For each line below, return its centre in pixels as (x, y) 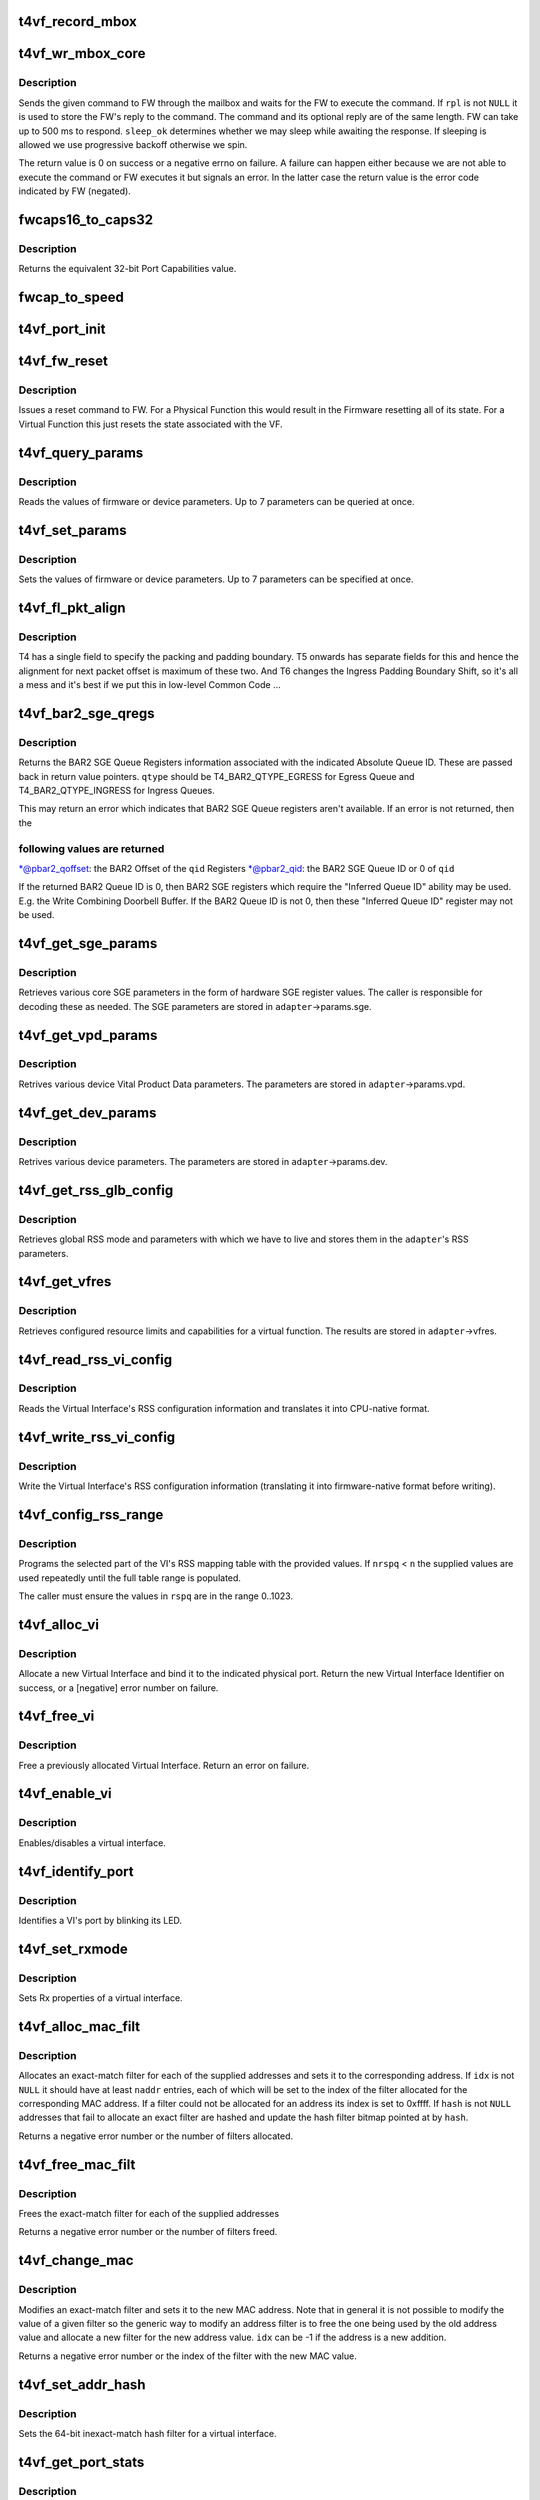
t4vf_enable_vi (65, 1793)
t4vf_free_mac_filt (77, 2164)
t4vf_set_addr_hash (82, 2384)
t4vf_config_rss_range (91, 1514)
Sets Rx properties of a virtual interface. (101, 1998)
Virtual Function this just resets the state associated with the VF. (151, 424)
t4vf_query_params (81, 452)
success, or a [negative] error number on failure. (118, 1687)
